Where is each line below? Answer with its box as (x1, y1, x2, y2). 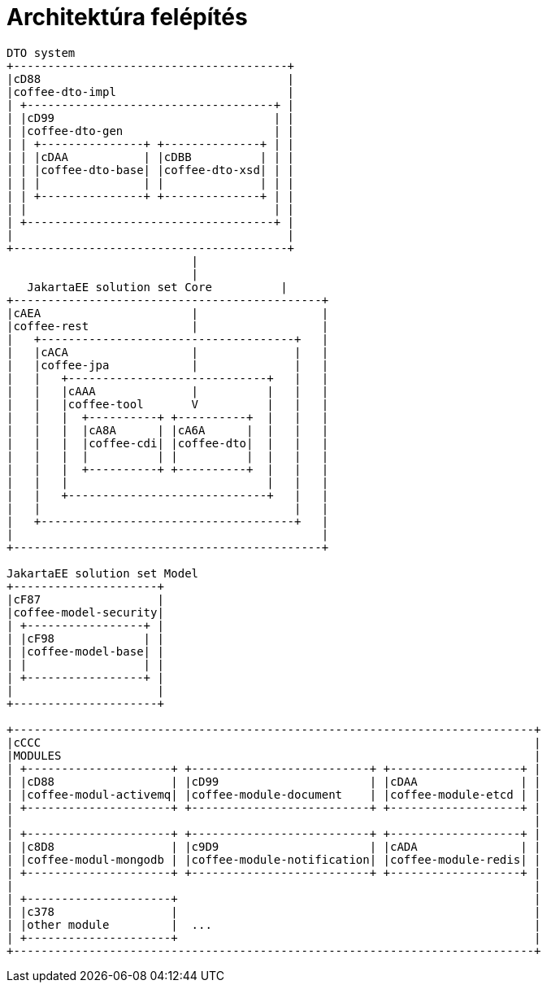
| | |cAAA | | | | (7, 384, 329, 398)
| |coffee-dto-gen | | (7, 124, 295, 137)
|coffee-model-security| (7, 605, 164, 619)
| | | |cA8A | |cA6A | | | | (7, 423, 329, 437)
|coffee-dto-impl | (7, 85, 295, 98)
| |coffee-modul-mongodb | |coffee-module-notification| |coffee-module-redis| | (7, 852, 541, 866)
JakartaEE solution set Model (7, 566, 199, 580)
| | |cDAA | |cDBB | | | (7, 150, 295, 163)
